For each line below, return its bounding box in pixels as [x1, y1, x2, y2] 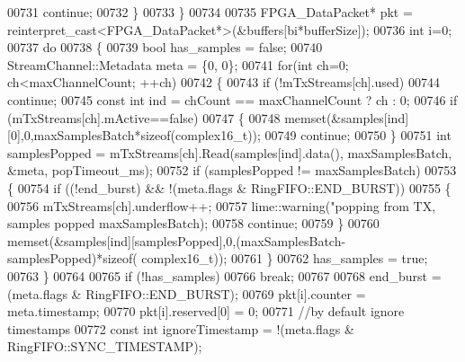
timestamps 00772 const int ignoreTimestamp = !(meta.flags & [7, 319, 354, 338]
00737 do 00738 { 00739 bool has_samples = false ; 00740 [7, 38, 323, 57]
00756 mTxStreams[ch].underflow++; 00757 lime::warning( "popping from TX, [7, 196, 436, 215]
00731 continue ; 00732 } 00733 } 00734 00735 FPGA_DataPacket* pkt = [7, 3, 413, 21]
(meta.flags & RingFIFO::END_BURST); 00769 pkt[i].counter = [7, 284, 366, 303]
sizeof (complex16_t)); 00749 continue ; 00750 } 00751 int [140, 126, 452, 145]
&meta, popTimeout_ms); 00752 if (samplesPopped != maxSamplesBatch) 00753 [7, 161, 457, 180]
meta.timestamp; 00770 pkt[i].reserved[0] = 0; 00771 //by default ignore [7, 302, 405, 321]
